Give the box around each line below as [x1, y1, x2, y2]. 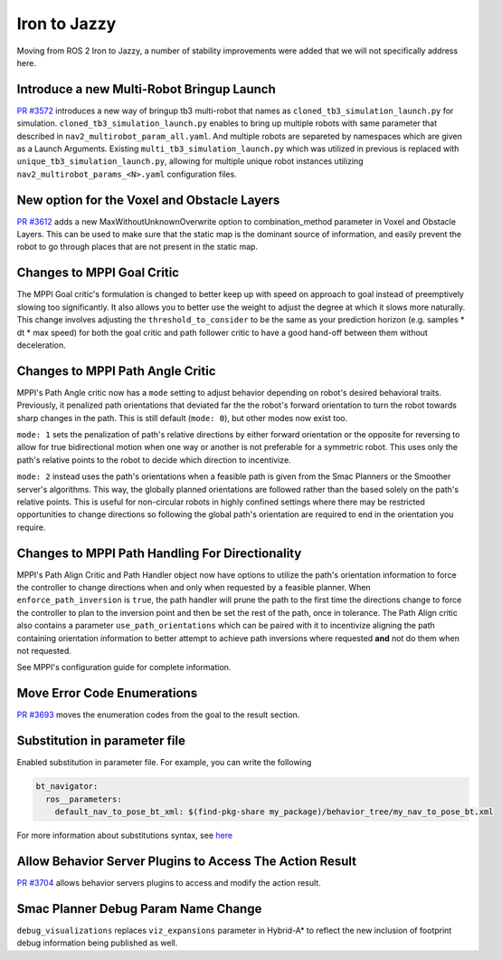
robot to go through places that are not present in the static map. [16, 241, 258, 253]
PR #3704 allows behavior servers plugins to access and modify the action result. [16, 877, 321, 888]
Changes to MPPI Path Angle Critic [16, 363, 216, 379]
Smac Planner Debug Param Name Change [16, 901, 262, 917]
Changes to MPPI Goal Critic [16, 265, 180, 281]
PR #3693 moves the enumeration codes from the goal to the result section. [16, 709, 300, 720]
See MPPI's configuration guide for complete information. [16, 662, 232, 673]
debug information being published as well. [16, 937, 178, 948]
